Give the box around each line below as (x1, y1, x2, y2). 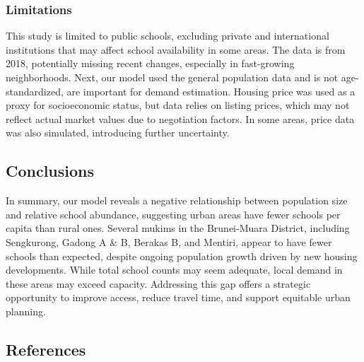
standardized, (6, 83, 64, 98)
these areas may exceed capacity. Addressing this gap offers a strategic (6, 276, 311, 291)
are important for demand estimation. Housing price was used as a (66, 83, 356, 98)
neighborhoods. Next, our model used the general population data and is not (6, 70, 339, 84)
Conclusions (6, 160, 95, 182)
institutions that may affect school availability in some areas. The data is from (6, 42, 346, 57)
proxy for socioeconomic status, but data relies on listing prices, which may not (6, 98, 350, 112)
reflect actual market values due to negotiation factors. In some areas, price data (6, 111, 355, 126)
